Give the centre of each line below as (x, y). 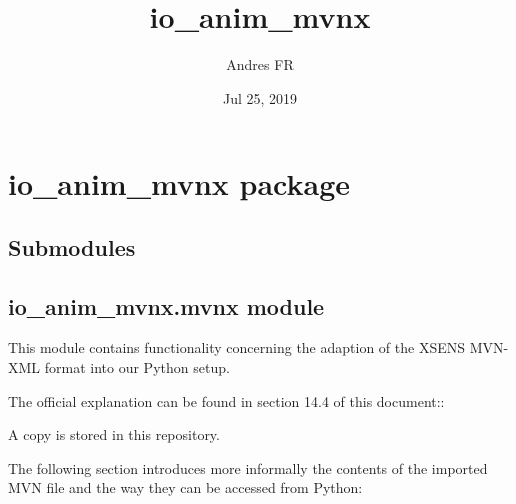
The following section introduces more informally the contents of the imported (248, 467)
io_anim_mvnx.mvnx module (166, 305)
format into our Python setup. (137, 367)
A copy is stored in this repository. (114, 434)
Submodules (72, 246)
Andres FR (260, 64)
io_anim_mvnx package (179, 183)
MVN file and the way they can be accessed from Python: (185, 487)
